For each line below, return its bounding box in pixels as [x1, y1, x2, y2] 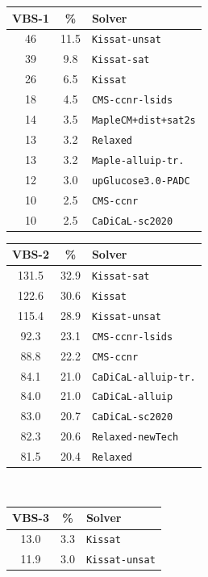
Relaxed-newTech [91, 432, 179, 444]
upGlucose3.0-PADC [91, 175, 190, 187]
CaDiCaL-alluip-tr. [91, 371, 196, 383]
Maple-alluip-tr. [91, 154, 185, 166]
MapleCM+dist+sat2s [91, 114, 196, 126]
